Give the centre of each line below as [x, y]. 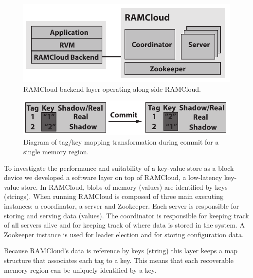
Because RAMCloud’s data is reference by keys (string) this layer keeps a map [121, 251]
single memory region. [56, 152]
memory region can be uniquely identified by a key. [80, 270]
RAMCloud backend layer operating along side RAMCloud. [112, 89]
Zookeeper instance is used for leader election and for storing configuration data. [124, 234]
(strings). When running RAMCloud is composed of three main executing [114, 196]
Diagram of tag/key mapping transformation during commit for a [121, 142]
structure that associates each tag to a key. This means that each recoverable [119, 260]
